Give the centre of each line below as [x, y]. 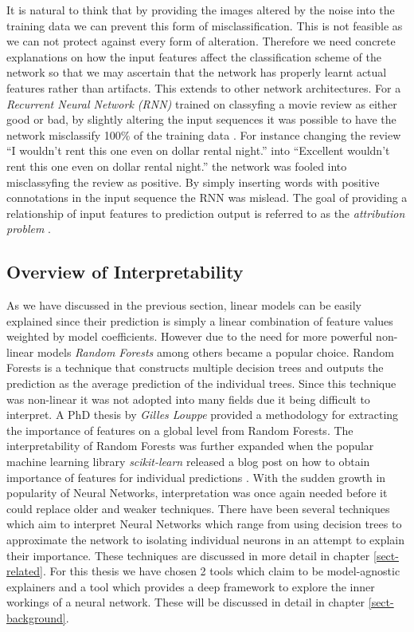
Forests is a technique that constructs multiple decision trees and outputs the [195, 367]
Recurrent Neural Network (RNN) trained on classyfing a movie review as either [202, 103]
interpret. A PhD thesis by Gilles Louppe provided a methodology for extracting [203, 415]
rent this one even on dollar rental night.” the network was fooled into [177, 166]
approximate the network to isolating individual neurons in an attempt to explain [206, 540]
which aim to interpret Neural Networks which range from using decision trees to [204, 524]
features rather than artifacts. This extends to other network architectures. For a [204, 87]
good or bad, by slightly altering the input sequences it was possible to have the [201, 119]
